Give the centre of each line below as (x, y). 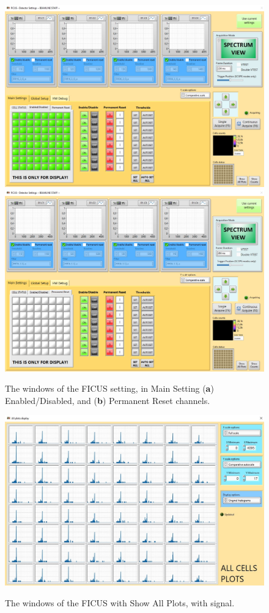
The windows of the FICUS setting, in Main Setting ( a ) (109, 388)
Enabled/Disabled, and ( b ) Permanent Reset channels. (108, 400)
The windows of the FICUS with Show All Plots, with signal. (120, 602)
